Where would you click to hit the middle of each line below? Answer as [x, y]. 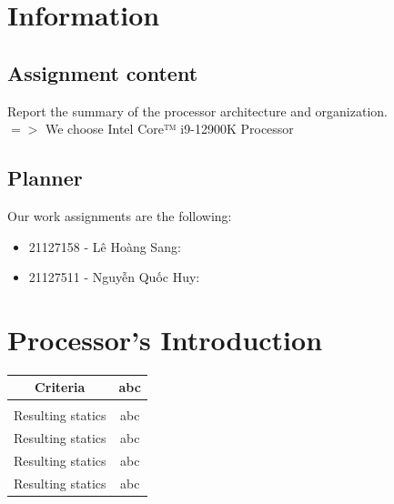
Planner [45, 178]
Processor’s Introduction [165, 339]
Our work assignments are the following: [120, 215]
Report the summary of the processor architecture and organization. [197, 111]
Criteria [60, 387]
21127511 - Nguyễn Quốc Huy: [114, 277]
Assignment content [103, 72]
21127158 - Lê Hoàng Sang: [105, 246]
